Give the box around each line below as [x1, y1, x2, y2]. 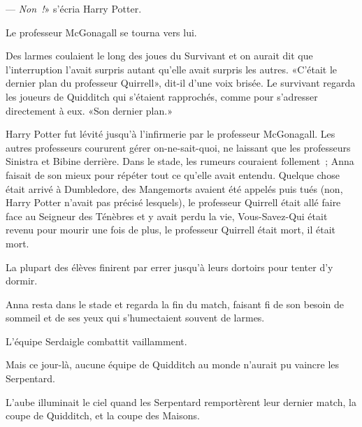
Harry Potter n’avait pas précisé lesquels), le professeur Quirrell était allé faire [6, 195, 341, 210]
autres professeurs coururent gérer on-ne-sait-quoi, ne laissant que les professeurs [6, 140, 351, 154]
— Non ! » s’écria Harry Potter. [6, 1, 142, 15]
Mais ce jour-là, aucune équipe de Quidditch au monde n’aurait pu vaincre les [6, 357, 340, 372]
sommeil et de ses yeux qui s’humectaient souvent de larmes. [6, 310, 265, 325]
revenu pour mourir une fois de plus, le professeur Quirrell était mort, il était [6, 222, 336, 237]
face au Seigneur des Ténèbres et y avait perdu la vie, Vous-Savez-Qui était [6, 208, 328, 223]
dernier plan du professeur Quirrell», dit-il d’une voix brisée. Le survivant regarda [6, 75, 356, 90]
